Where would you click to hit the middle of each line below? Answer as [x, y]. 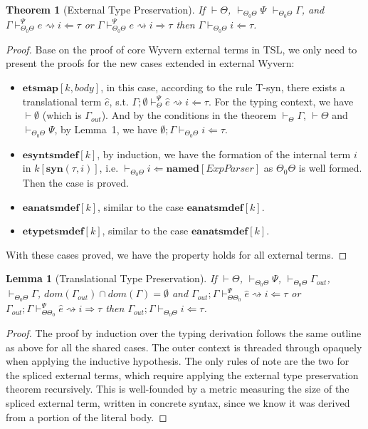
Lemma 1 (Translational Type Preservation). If [111, 278]
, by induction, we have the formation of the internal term [224, 154]
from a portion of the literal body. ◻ [86, 417]
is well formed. [330, 168]
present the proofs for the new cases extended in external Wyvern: [150, 63]
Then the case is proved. [75, 182]
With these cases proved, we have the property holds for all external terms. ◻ [177, 254]
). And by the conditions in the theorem [189, 115]
